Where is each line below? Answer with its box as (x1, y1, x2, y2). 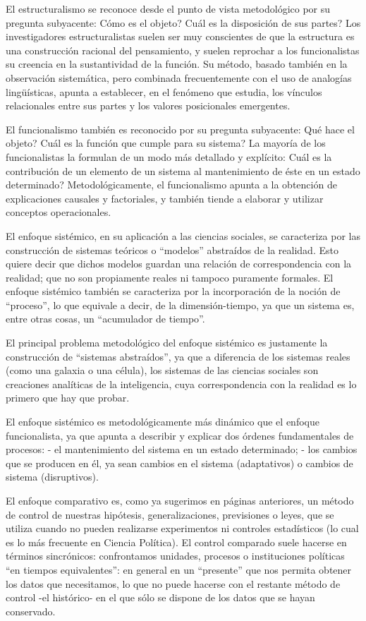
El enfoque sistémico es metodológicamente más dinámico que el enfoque (6, 414, 319, 429)
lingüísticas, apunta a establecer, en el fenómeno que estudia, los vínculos (6, 84, 322, 99)
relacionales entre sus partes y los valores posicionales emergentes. (6, 98, 291, 113)
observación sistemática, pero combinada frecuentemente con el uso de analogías (6, 70, 352, 85)
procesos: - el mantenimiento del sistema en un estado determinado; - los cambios (6, 442, 358, 457)
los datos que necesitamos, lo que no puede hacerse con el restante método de (6, 576, 341, 591)
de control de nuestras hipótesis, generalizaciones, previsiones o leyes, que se (6, 507, 334, 521)
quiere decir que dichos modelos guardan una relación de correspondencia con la (6, 256, 352, 271)
